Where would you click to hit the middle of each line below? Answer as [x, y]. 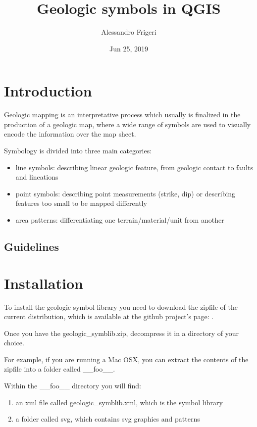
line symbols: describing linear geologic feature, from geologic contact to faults [134, 167]
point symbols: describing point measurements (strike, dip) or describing [126, 193]
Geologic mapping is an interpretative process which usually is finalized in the [122, 115]
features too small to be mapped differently [81, 203]
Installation [44, 283]
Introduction [48, 91]
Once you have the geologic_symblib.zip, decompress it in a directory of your [122, 333]
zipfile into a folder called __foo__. [60, 369]
